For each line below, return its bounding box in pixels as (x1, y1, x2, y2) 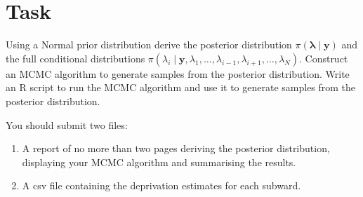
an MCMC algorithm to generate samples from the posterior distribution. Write (6, 66, 350, 81)
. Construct (298, 50, 348, 65)
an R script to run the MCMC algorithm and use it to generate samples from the (6, 80, 356, 95)
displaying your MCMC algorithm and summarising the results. (22, 154, 296, 169)
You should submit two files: (6, 117, 128, 132)
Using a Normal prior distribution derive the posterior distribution (6, 37, 292, 52)
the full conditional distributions (6, 50, 145, 65)
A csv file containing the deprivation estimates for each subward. (22, 178, 301, 193)
